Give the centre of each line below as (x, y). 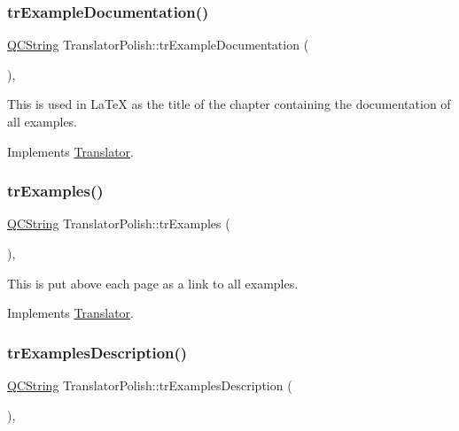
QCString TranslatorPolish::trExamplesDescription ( (150, 385)
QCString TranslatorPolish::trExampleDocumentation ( (158, 45)
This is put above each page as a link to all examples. (153, 283)
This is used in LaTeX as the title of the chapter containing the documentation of (229, 104)
